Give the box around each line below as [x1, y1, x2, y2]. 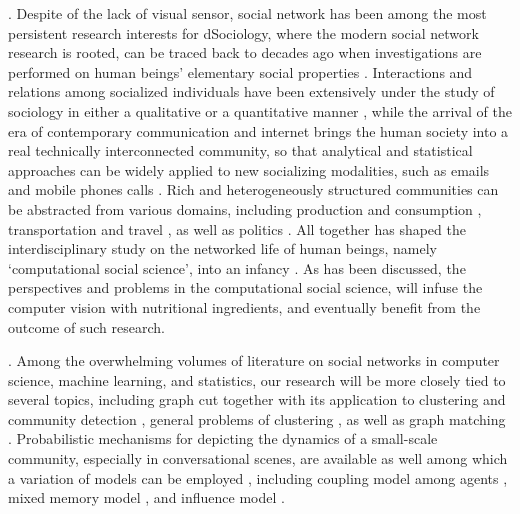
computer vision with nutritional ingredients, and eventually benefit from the [8, 296, 481, 317]
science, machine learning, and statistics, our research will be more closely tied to [8, 369, 506, 390]
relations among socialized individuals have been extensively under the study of [8, 81, 495, 102]
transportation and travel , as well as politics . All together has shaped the [8, 218, 466, 239]
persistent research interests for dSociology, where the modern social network [8, 22, 479, 43]
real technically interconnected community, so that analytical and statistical [8, 140, 473, 161]
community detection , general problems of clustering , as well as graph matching [8, 408, 506, 429]
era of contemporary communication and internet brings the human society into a [8, 120, 509, 141]
